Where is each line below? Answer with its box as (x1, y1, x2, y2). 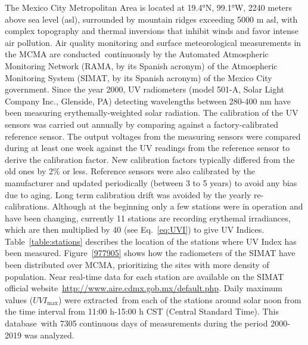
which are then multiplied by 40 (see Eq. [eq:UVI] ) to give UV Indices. (5, 223, 265, 236)
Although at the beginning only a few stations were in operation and (52, 200, 303, 212)
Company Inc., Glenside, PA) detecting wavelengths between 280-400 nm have (5, 94, 291, 107)
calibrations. (5, 200, 49, 212)
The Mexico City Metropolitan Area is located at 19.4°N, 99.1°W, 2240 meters (5, 1, 293, 13)
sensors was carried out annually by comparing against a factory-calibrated (5, 118, 279, 130)
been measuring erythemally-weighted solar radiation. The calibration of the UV (5, 106, 298, 119)
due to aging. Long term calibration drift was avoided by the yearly (5, 188, 251, 201)
